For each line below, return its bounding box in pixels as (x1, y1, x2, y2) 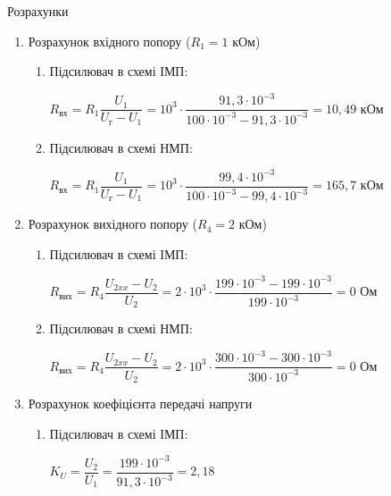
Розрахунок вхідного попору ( (28, 31, 191, 50)
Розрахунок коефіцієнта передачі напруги (28, 394, 253, 412)
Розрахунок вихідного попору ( (28, 214, 197, 233)
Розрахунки (7, 2, 69, 20)
